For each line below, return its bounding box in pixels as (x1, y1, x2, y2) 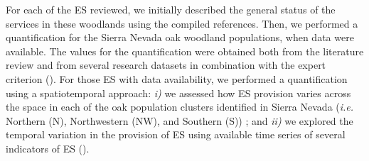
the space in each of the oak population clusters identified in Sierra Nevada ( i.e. (6, 99, 354, 114)
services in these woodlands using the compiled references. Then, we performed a (6, 16, 358, 30)
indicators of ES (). (6, 140, 90, 155)
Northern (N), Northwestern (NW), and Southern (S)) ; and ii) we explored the (6, 113, 353, 128)
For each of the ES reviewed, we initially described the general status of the (6, 2, 336, 16)
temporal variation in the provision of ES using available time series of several (6, 127, 346, 142)
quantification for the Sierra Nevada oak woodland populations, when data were (6, 30, 354, 45)
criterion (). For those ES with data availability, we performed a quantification (6, 71, 348, 86)
